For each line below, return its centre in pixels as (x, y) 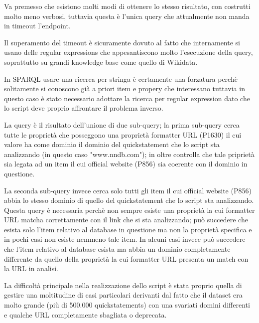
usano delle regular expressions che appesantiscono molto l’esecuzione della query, (129, 52)
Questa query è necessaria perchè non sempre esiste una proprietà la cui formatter (129, 210)
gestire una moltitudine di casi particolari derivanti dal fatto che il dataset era (123, 295)
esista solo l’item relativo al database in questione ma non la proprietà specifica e (128, 229)
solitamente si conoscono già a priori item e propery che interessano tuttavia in (125, 88)
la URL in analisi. (31, 268)
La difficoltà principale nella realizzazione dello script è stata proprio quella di (123, 285)
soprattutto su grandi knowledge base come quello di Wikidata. (101, 62)
